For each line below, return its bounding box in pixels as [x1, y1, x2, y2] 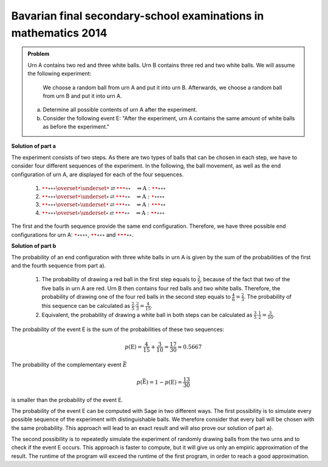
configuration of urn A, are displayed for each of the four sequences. [11, 171, 184, 178]
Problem [27, 50, 50, 58]
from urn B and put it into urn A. [43, 92, 122, 100]
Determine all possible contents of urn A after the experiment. [43, 106, 197, 114]
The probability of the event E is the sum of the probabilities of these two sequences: [11, 326, 225, 333]
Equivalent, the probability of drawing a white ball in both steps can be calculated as [41, 311, 253, 318]
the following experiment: [27, 70, 92, 77]
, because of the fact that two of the [200, 276, 290, 283]
